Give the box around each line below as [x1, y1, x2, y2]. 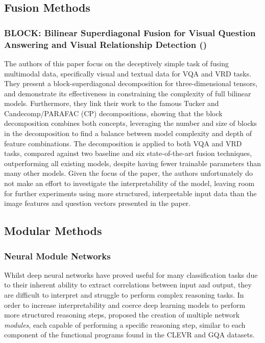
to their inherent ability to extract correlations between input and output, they [4, 279, 252, 290]
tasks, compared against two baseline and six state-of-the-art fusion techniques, [4, 148, 252, 159]
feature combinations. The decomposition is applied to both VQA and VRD [4, 138, 242, 148]
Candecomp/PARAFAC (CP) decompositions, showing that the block [4, 108, 223, 118]
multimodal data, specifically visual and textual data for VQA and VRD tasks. [4, 68, 252, 78]
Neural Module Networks [4, 249, 111, 262]
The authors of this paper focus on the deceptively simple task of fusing [4, 58, 229, 68]
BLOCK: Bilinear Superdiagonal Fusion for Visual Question [4, 26, 256, 39]
